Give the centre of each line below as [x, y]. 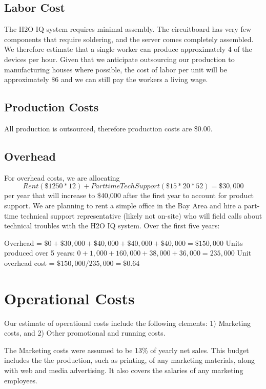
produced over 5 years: [39, 253]
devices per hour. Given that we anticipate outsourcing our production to [119, 59]
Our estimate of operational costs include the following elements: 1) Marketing [128, 323]
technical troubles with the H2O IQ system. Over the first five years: [112, 226]
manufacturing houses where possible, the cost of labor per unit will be [116, 69]
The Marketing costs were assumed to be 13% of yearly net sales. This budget [127, 350]
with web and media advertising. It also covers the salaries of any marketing [124, 370]
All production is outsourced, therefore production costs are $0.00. [108, 128]
